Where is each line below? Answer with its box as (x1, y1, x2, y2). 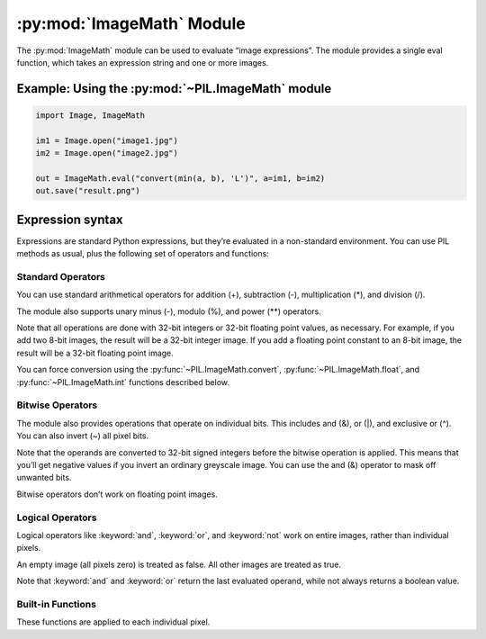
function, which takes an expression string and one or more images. (16, 57, 269, 67)
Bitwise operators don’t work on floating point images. (16, 489, 218, 499)
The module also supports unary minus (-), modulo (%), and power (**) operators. (16, 306, 321, 317)
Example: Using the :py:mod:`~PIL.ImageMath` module (16, 81, 332, 96)
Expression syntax (16, 211, 123, 227)
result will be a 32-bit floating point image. (16, 347, 175, 358)
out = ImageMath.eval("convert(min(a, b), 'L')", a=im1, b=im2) (35, 173, 326, 184)
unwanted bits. (16, 472, 72, 483)
